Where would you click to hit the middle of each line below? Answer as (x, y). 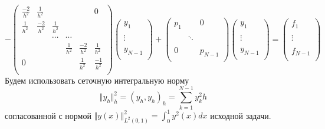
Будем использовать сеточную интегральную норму (97, 80)
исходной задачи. (241, 115)
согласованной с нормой (48, 115)
